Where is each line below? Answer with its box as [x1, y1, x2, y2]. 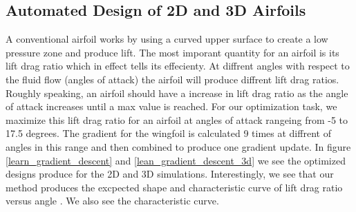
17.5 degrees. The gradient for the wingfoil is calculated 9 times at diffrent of [6, 126, 331, 140]
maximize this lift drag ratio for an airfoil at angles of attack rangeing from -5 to [6, 112, 348, 127]
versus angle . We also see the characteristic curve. [6, 193, 219, 208]
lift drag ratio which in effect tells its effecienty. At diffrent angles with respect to [6, 59, 350, 73]
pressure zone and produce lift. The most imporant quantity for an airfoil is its [6, 45, 339, 59]
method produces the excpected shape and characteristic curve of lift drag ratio [6, 180, 343, 194]
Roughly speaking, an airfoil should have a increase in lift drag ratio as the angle [6, 85, 348, 100]
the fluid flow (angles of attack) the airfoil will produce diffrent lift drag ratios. [6, 72, 339, 86]
